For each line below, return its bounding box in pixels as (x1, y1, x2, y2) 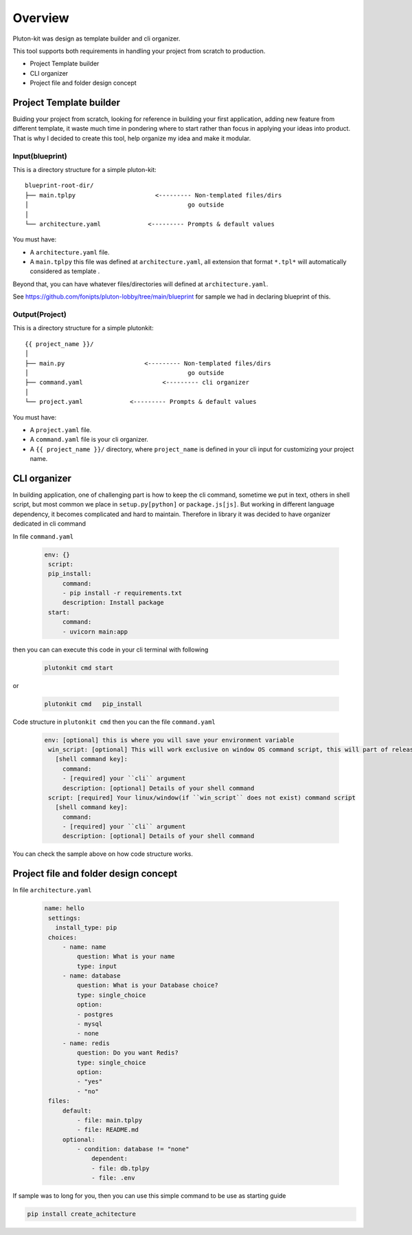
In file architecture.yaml (12, 886, 92, 894)
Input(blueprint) (12, 151, 68, 161)
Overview (12, 10, 69, 25)
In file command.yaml (12, 532, 74, 540)
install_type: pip (55, 924, 117, 932)
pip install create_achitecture (27, 1210, 137, 1218)
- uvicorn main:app (62, 627, 128, 636)
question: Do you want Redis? (76, 1049, 179, 1057)
